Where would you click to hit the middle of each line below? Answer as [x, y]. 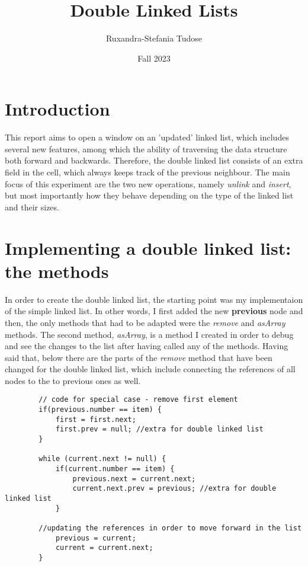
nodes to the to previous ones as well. [73, 380]
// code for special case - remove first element [138, 400]
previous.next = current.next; [134, 479]
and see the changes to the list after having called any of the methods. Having [147, 346]
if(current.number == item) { [115, 469]
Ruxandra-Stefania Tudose [154, 38]
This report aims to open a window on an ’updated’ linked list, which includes [147, 137]
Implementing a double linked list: [148, 247]
